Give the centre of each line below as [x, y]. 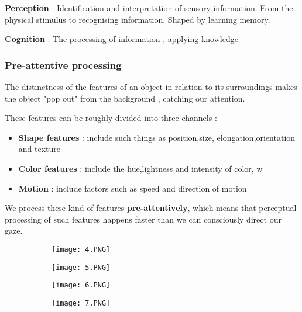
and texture [40, 149]
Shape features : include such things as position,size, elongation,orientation [157, 137]
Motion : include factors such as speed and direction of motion [133, 188]
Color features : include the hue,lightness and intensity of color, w [140, 168]
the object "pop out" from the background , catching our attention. [125, 98]
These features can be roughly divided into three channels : [111, 118]
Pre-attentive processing [63, 65]
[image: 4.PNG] [81, 249]
